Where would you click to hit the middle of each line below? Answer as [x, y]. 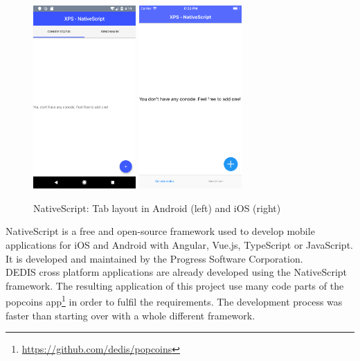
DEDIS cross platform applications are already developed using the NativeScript [177, 272]
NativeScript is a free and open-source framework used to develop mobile [160, 231]
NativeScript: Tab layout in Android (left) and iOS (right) [157, 208]
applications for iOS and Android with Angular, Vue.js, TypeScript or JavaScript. [179, 245]
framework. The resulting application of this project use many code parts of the [175, 285]
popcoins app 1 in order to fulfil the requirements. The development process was [174, 301]
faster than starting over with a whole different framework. [130, 315]
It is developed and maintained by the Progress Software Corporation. [154, 258]
